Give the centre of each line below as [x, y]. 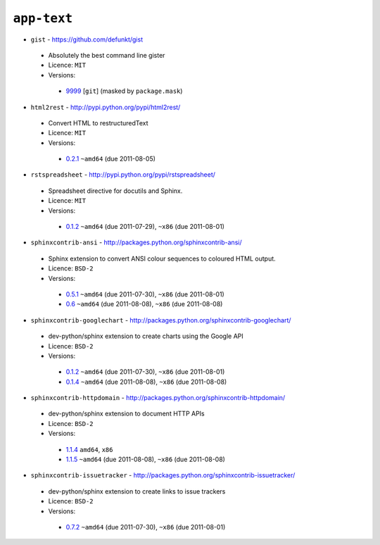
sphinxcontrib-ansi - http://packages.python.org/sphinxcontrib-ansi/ [136, 242]
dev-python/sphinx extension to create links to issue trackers [137, 491]
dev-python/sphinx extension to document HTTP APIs [127, 414]
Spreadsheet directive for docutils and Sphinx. [115, 191]
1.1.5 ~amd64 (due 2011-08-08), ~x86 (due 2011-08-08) [145, 459]
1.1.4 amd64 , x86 [89, 449]
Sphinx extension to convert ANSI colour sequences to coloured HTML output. [162, 258]
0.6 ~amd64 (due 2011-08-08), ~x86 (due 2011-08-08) [144, 304]
